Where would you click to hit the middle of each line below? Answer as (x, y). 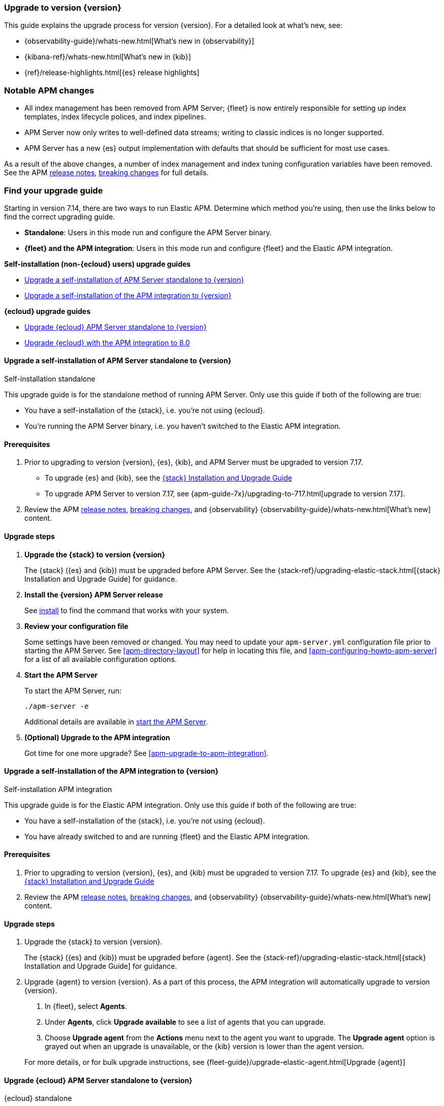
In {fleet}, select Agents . (86, 1006)
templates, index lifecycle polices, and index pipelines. (115, 117)
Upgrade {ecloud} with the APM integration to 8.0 (107, 342)
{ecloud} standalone (38, 1098)
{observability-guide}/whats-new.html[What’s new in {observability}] (139, 41)
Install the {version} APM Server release (94, 594)
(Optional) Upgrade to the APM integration (97, 737)
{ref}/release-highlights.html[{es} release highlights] (112, 73)
